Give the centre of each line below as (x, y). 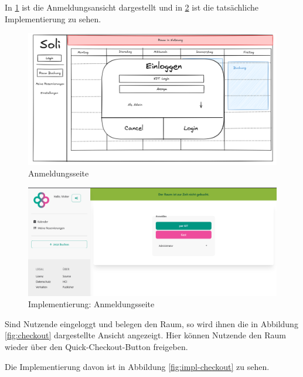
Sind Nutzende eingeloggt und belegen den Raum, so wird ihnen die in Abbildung (151, 323)
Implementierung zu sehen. (53, 18)
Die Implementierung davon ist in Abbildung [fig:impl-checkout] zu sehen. (137, 366)
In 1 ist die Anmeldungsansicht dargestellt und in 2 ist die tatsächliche (132, 7)
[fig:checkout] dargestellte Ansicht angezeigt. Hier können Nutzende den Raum (145, 335)
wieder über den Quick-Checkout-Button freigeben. (96, 347)
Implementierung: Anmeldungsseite (91, 304)
